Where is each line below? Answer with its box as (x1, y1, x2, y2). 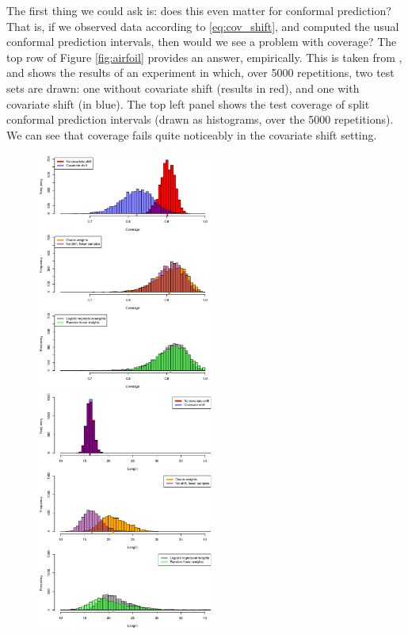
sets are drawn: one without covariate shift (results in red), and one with (6, 79, 360, 96)
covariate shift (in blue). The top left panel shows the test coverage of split (6, 95, 370, 112)
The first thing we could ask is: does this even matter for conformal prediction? (6, 2, 391, 18)
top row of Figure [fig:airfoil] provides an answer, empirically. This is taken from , (6, 48, 402, 65)
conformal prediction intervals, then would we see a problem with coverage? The (6, 33, 397, 50)
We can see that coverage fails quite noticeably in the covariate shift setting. (6, 126, 377, 143)
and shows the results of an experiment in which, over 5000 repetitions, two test (6, 64, 395, 81)
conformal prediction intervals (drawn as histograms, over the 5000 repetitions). (6, 111, 394, 128)
